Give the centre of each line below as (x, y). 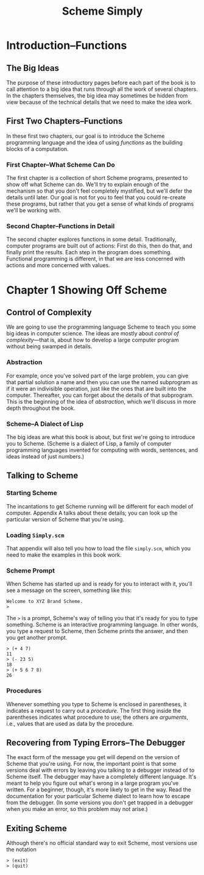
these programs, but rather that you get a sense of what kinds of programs (100, 204)
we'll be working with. (34, 210)
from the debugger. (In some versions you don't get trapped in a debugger (100, 802)
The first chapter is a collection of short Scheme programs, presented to (97, 178)
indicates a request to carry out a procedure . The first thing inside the (94, 710)
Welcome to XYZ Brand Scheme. (45, 602)
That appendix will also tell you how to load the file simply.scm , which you (98, 548)
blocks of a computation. (37, 149)
